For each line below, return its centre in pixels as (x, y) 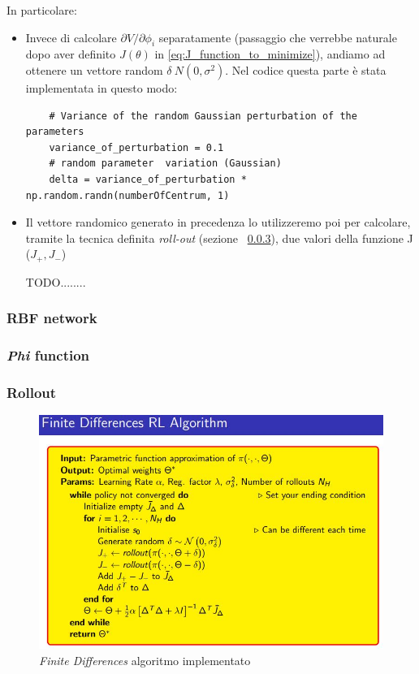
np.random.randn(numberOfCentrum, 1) (127, 195)
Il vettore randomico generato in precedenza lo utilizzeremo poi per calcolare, (218, 222)
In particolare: (42, 10)
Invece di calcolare (71, 37)
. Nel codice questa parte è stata (306, 69)
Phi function (48, 355)
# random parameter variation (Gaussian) (165, 164)
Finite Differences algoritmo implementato (145, 660)
